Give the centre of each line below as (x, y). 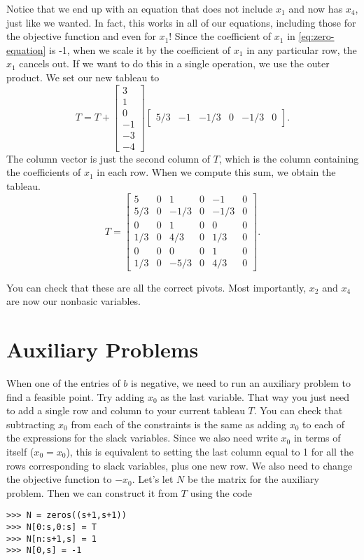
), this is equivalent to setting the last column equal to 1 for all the (210, 451)
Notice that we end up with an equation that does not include (140, 8)
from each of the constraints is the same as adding (179, 424)
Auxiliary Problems (103, 349)
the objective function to (59, 479)
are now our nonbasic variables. (73, 301)
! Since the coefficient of (220, 36)
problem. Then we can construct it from (92, 492)
